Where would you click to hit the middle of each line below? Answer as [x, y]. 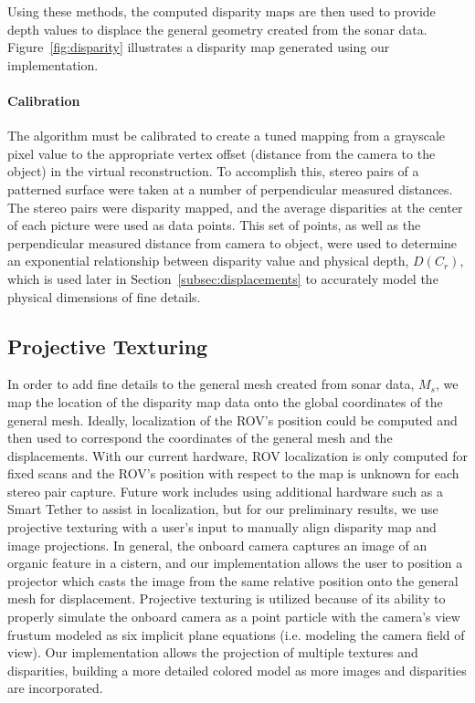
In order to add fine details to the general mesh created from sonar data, [211, 384]
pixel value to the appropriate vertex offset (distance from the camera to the [222, 153]
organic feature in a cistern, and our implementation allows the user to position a [235, 563]
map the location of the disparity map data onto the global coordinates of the [225, 401]
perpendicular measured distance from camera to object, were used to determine [232, 242]
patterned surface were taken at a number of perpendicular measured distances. [230, 189]
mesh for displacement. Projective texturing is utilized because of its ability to [227, 598]
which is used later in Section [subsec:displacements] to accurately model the [223, 278]
